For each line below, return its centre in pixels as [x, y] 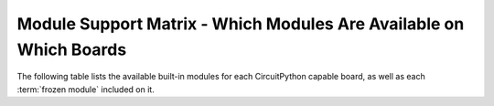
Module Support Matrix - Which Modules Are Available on [241, 24]
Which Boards [72, 49]
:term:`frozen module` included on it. [86, 89]
